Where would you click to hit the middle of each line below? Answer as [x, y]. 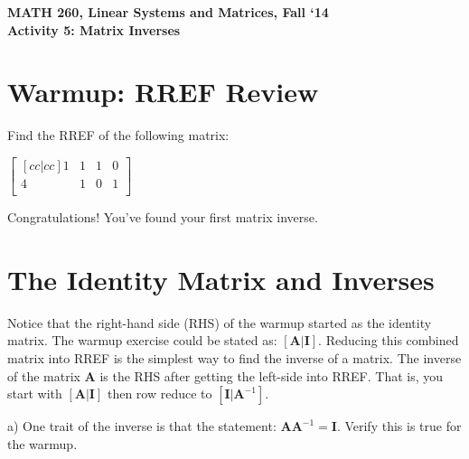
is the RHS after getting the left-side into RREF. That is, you [272, 375]
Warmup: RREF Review [163, 92]
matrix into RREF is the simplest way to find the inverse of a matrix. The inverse [234, 357]
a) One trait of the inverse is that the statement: [142, 426]
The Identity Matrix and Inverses [221, 279]
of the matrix [44, 375]
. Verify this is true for [399, 426]
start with [35, 393]
